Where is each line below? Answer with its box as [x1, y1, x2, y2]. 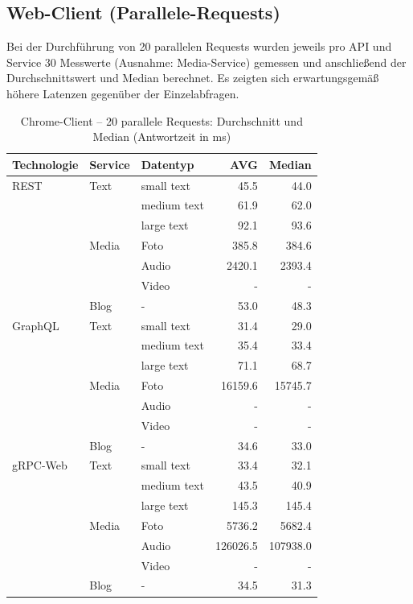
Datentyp [141, 155, 194, 172]
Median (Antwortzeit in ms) [92, 128, 231, 145]
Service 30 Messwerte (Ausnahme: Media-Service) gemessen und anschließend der [6, 53, 407, 70]
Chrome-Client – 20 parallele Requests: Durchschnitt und [20, 112, 303, 129]
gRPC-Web [12, 457, 67, 474]
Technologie [12, 155, 79, 172]
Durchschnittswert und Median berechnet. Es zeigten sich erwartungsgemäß [6, 69, 379, 86]
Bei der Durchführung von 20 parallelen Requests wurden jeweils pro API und [6, 38, 392, 55]
